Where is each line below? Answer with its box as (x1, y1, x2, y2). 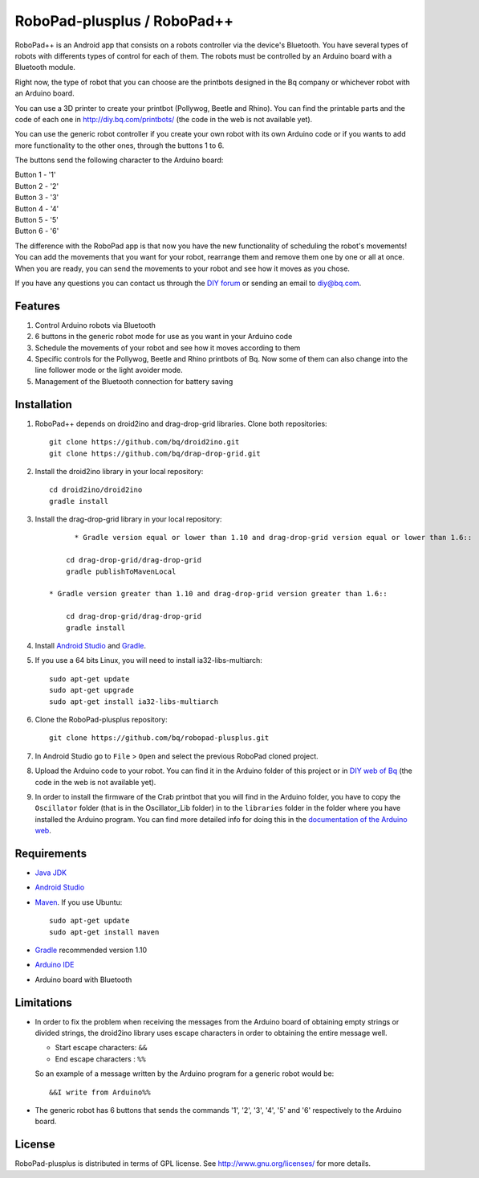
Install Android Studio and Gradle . (35, 640, 147, 650)
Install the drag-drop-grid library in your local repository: (35, 514, 222, 524)
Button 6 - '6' (14, 226, 59, 236)
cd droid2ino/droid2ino (49, 485, 143, 494)
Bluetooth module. (14, 63, 76, 72)
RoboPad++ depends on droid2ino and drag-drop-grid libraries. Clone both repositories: (35, 419, 328, 428)
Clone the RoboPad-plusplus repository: (35, 714, 168, 724)
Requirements (14, 846, 87, 860)
